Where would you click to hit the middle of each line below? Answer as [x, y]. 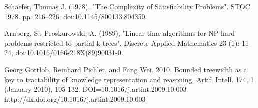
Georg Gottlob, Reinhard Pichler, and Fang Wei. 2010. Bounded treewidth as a [126, 69]
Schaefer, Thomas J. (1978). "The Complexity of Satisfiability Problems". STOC [127, 6]
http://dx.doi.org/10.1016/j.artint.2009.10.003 [75, 99]
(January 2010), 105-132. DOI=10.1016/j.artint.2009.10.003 [95, 89]
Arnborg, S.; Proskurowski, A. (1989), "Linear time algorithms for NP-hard [120, 33]
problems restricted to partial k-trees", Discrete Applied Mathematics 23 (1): [122, 43]
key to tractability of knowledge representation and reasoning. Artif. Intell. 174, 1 [129, 79]
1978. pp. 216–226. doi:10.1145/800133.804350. [76, 16]
